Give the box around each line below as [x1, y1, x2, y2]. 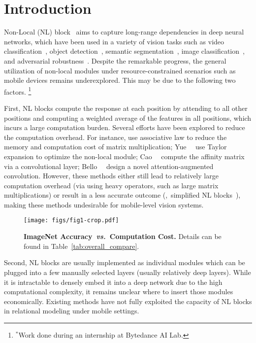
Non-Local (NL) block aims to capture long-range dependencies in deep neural [4, 27, 244, 37]
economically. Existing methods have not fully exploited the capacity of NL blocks [4, 296, 252, 306]
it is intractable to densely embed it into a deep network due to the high [4, 276, 223, 287]
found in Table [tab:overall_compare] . [24, 240, 139, 251]
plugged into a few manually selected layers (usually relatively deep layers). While [4, 267, 251, 277]
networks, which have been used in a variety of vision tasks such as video [4, 36, 224, 46]
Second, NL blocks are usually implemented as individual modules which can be [4, 257, 245, 268]
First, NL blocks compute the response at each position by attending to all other [4, 103, 248, 113]
